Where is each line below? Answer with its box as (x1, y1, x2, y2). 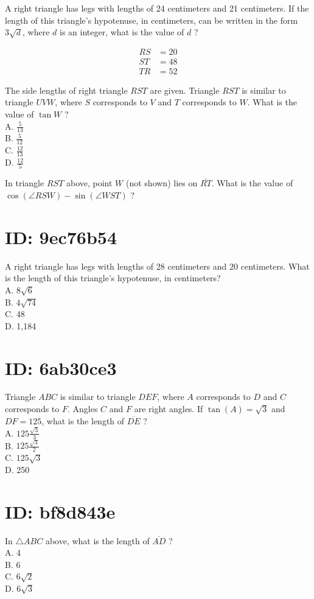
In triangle (5, 177, 44, 189)
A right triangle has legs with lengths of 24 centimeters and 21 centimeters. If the (5, 2, 309, 14)
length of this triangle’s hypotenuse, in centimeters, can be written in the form (5, 13, 298, 26)
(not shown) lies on (125, 177, 198, 189)
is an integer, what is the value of (60, 26, 184, 38)
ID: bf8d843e (5, 499, 116, 524)
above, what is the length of (45, 534, 150, 547)
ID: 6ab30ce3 (5, 355, 117, 380)
